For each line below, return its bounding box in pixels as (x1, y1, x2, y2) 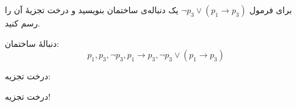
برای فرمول (249, 4, 292, 16)
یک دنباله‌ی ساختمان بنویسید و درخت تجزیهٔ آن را (5, 4, 178, 16)
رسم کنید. (5, 17, 40, 29)
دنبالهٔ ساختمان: (5, 37, 59, 49)
